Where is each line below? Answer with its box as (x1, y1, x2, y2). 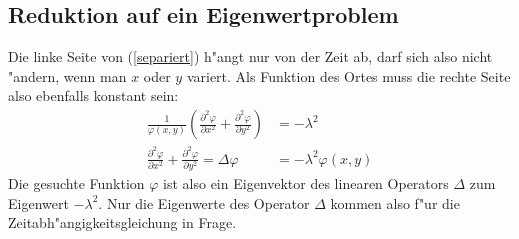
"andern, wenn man (8, 65, 127, 86)
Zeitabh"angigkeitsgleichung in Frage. (8, 212, 237, 233)
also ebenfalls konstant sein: (8, 85, 179, 106)
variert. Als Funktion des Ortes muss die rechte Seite (186, 65, 511, 86)
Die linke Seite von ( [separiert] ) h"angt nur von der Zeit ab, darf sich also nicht (8, 46, 493, 67)
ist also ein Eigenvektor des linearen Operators (163, 173, 449, 194)
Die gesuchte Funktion (8, 173, 145, 194)
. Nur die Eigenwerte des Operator (98, 192, 310, 213)
